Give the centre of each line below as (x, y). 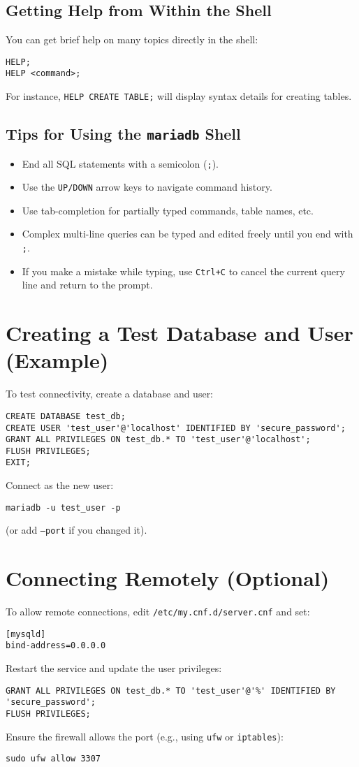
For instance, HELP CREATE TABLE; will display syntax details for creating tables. (179, 96)
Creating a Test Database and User (179, 333)
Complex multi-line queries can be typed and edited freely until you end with (188, 234)
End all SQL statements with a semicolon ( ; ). (120, 163)
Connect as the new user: (60, 485)
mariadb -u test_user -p (63, 507)
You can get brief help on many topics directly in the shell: (132, 39)
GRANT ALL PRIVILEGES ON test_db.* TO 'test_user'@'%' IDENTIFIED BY (171, 691)
